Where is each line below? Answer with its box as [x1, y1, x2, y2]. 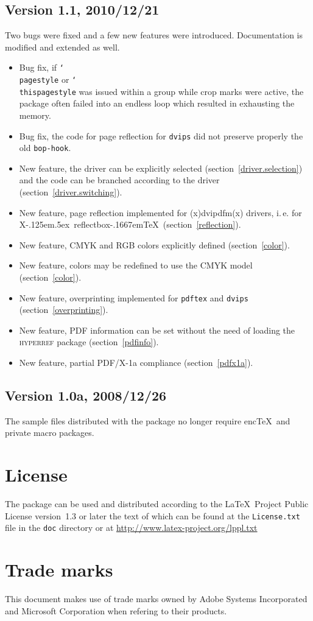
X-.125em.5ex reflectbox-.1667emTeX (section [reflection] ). [19, 218, 241, 231]
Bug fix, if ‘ [19, 61, 64, 74]
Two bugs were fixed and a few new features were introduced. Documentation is [5, 29, 303, 41]
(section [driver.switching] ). [19, 186, 122, 198]
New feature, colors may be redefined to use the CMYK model [19, 259, 253, 272]
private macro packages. [5, 426, 94, 439]
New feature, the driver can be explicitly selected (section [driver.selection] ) [19, 161, 303, 174]
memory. [19, 108, 51, 121]
